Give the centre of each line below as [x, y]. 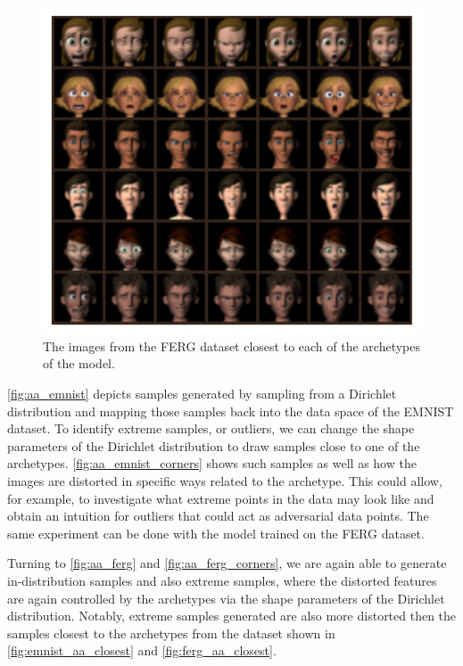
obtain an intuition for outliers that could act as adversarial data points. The [218, 516]
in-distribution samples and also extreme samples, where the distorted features [222, 581]
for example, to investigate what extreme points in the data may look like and [221, 498]
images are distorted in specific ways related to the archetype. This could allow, [225, 481]
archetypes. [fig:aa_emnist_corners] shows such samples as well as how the [212, 463]
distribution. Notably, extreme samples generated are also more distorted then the [232, 616]
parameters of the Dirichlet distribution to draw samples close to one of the [214, 445]
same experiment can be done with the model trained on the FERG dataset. [216, 533]
